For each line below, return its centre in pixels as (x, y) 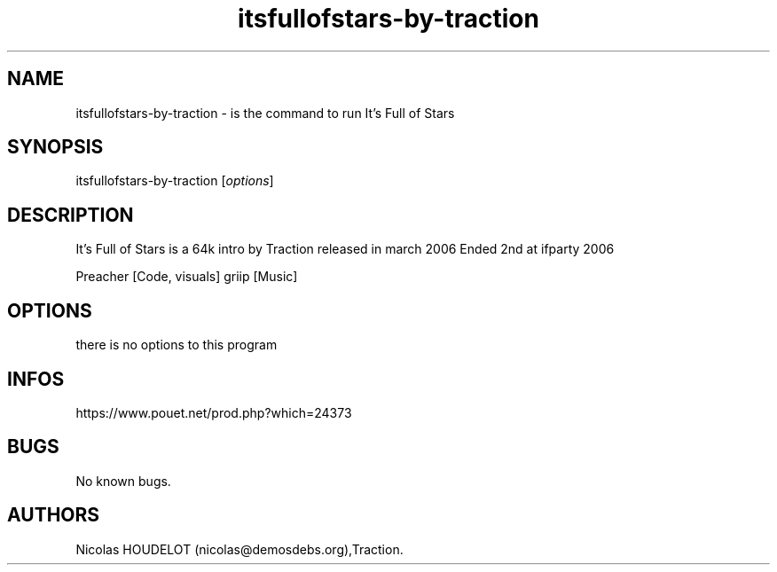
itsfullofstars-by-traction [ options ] (175, 181)
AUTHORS (54, 515)
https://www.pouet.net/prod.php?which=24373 (214, 412)
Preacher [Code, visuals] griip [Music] (187, 277)
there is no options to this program (177, 345)
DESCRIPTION (71, 215)
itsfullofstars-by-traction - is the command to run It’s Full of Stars (265, 113)
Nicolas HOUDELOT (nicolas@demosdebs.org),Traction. (239, 549)
